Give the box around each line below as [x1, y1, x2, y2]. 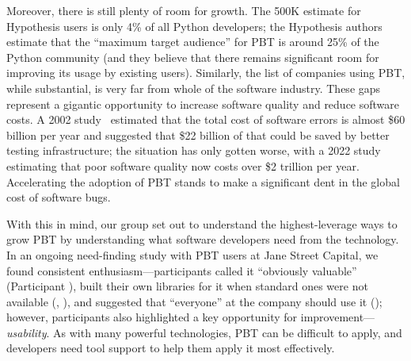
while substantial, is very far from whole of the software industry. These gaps [6, 79, 381, 96]
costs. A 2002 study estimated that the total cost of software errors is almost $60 [6, 111, 405, 128]
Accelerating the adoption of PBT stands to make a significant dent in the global [6, 173, 400, 190]
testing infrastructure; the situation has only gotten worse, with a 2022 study [6, 142, 381, 159]
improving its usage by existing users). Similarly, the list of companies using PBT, [6, 64, 405, 81]
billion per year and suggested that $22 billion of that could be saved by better [6, 126, 390, 143]
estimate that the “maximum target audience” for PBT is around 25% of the [6, 33, 379, 50]
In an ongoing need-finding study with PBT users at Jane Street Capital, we [6, 246, 379, 263]
